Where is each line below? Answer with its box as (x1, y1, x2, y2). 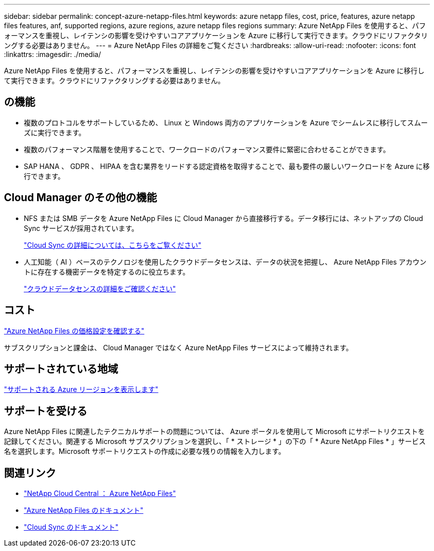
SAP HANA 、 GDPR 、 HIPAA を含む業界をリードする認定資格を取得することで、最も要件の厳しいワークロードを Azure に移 (24, 162, 430, 170)
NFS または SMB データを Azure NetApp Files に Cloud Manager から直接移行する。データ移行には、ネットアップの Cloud (24, 214, 423, 222)
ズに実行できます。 (24, 128, 86, 137)
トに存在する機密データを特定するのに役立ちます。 (24, 267, 190, 276)
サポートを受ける (4, 404, 87, 417)
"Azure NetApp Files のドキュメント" (24, 506, 144, 515)
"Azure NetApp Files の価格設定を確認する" (4, 326, 145, 335)
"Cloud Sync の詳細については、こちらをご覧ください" (24, 240, 202, 249)
